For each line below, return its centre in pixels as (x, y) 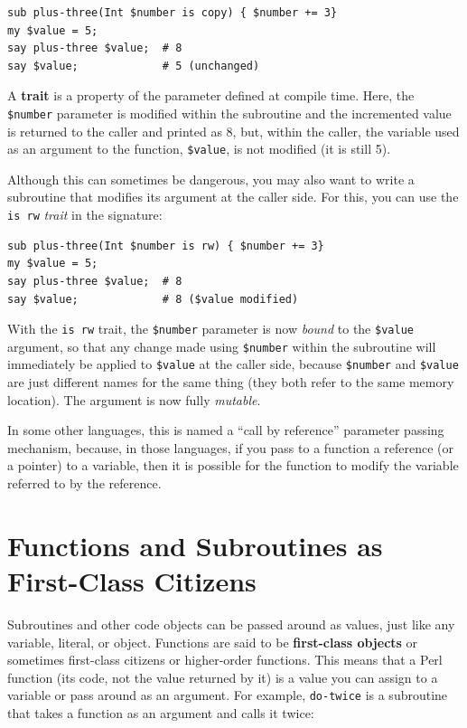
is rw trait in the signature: (85, 215)
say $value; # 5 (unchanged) (134, 66)
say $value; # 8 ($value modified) (153, 299)
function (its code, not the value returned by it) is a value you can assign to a (223, 677)
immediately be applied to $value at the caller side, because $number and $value (233, 364)
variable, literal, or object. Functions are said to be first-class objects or (213, 642)
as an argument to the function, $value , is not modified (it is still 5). (199, 149)
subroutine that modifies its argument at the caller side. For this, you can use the (233, 197)
